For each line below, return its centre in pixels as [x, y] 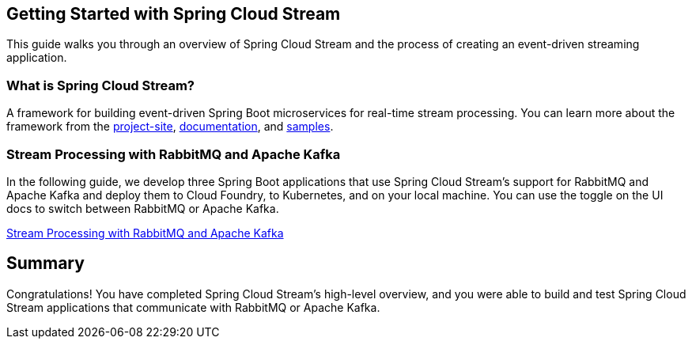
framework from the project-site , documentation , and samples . [170, 127]
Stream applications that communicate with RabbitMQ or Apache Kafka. [193, 307]
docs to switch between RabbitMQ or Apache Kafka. [143, 208]
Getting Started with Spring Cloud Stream [174, 14]
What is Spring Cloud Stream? [100, 85]
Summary [45, 263]
